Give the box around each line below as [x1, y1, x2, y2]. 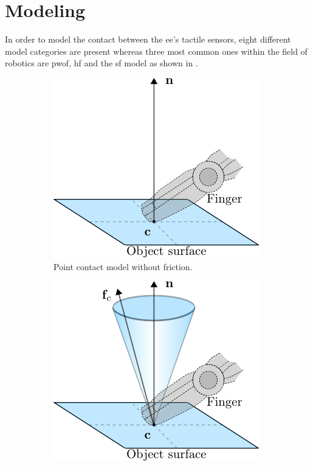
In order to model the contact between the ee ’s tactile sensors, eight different [5, 33, 291, 46]
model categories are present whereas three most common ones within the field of [5, 44, 308, 57]
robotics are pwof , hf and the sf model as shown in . [5, 57, 198, 69]
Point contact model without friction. [53, 260, 193, 273]
